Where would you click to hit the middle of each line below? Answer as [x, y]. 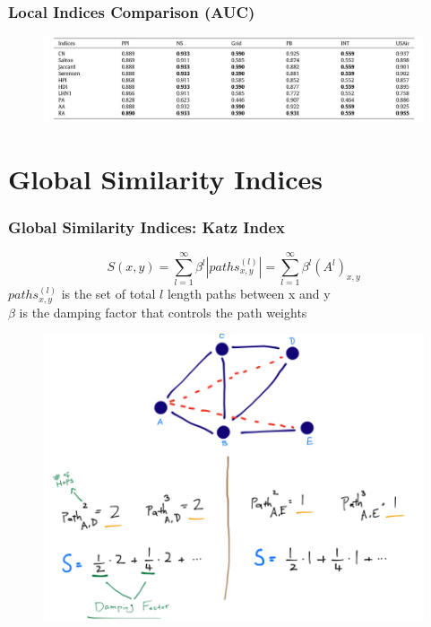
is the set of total [108, 294]
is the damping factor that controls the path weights [163, 312]
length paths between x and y [249, 294]
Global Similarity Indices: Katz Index [147, 226]
